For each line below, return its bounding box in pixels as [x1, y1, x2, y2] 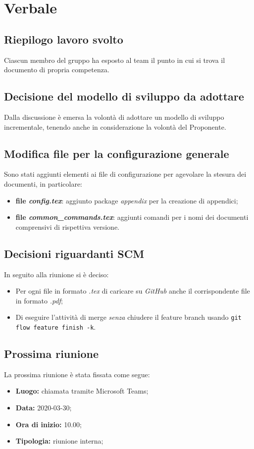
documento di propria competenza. [4, 64, 109, 75]
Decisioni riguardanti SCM [4, 246, 145, 261]
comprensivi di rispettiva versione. [15, 221, 119, 232]
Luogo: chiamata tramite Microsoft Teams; [15, 386, 149, 396]
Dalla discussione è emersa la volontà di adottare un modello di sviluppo [4, 111, 224, 122]
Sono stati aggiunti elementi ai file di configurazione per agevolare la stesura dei [4, 169, 247, 179]
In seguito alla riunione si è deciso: [4, 269, 109, 279]
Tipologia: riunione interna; [15, 436, 103, 446]
